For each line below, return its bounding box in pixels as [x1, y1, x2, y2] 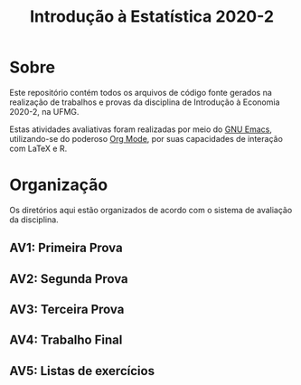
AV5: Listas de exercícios [9, 363, 155, 379]
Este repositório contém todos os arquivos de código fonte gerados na [9, 87, 273, 98]
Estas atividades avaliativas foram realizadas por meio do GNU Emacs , [9, 124, 273, 135]
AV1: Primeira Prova [9, 240, 124, 256]
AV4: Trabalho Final [9, 333, 123, 348]
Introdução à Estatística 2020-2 [30, 6, 274, 27]
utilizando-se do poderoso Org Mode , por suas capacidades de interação [9, 133, 283, 144]
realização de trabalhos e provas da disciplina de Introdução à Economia [9, 97, 280, 108]
